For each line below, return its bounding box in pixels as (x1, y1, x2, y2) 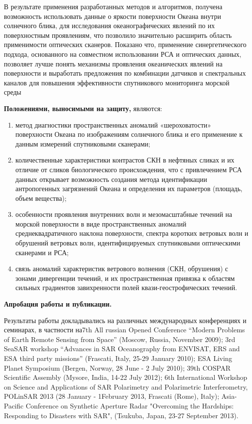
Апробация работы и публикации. (4, 299, 112, 309)
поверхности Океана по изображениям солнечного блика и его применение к (15, 129, 243, 139)
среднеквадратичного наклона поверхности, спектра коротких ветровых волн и (15, 228, 249, 238)
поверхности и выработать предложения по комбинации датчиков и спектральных (4, 68, 246, 78)
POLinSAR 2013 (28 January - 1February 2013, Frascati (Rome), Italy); (4, 391, 219, 401)
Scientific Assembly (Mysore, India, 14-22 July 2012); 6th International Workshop (4, 372, 248, 382)
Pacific (4, 400, 24, 410)
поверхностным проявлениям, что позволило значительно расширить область (4, 30, 232, 40)
